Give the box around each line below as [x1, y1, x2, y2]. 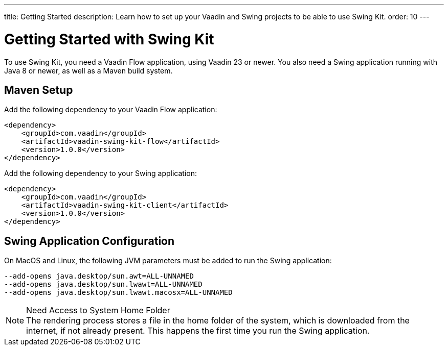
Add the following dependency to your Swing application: [4, 169, 197, 178]
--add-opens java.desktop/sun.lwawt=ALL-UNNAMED [4, 280, 203, 289]
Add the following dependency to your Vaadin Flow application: [4, 105, 217, 114]
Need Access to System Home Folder [26, 305, 170, 316]
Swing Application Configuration [4, 234, 175, 247]
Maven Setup [4, 83, 73, 96]
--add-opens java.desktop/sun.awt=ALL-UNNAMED [4, 272, 194, 281]
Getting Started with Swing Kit [4, 30, 214, 48]
